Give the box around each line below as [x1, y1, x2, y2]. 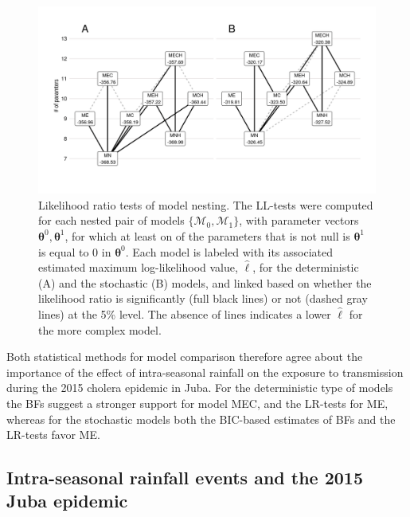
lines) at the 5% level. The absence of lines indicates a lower [38, 305, 331, 322]
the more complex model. [38, 321, 162, 338]
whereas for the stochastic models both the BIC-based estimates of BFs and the [6, 410, 396, 427]
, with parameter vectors [239, 212, 359, 229]
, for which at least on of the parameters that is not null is [64, 227, 350, 244]
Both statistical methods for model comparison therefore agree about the [6, 348, 363, 365]
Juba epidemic [6, 488, 128, 513]
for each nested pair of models [38, 212, 185, 229]
